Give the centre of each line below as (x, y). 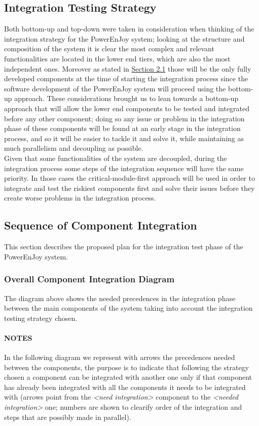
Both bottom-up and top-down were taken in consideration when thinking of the (129, 29)
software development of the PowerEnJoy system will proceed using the (115, 88)
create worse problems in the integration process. (80, 198)
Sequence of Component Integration (101, 225)
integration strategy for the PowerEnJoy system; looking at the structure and (124, 38)
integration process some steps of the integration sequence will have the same (124, 168)
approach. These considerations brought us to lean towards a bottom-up (126, 98)
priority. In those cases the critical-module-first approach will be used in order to (129, 178)
